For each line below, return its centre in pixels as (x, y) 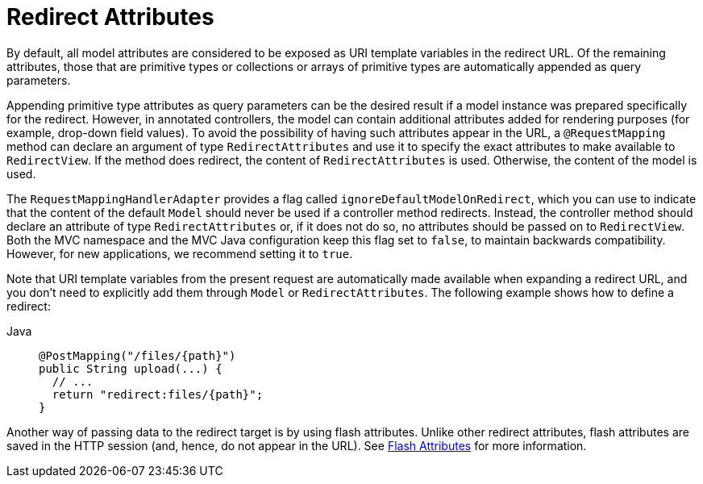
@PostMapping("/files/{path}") (137, 355)
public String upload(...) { (131, 368)
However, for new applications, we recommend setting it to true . (180, 253)
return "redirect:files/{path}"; (158, 394)
